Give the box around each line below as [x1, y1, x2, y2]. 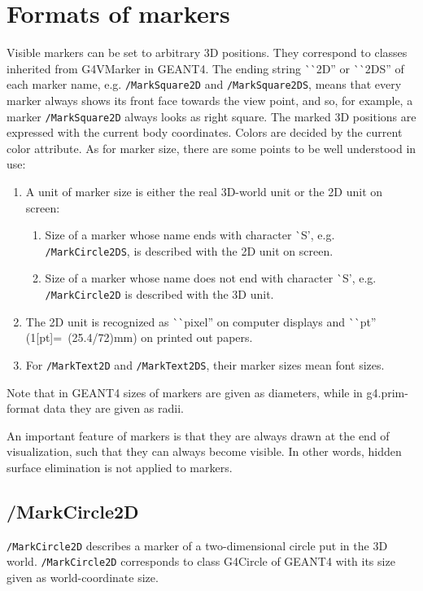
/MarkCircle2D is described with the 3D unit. [45, 286, 274, 303]
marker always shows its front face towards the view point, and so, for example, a [7, 91, 413, 108]
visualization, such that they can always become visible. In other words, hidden [7, 443, 402, 460]
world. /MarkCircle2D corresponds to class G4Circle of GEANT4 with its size [7, 553, 395, 570]
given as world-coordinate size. [7, 569, 159, 586]
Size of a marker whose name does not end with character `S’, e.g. [45, 269, 377, 287]
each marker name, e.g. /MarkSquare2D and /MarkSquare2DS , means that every [7, 76, 402, 93]
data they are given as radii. [43, 400, 184, 417]
